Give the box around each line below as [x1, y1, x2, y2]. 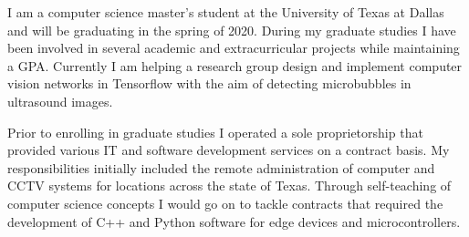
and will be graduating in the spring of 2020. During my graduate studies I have [7, 20, 456, 39]
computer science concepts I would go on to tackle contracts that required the [7, 193, 443, 212]
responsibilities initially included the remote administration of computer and [7, 158, 435, 177]
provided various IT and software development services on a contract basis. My [7, 140, 450, 160]
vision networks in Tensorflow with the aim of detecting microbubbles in [7, 74, 412, 93]
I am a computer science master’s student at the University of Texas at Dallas [7, 3, 444, 21]
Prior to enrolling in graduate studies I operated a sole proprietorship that [7, 122, 423, 141]
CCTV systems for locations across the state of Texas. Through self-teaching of [7, 176, 452, 195]
